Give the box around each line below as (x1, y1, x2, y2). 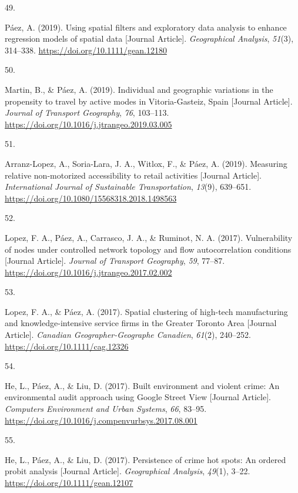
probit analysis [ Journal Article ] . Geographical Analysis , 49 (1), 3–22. (5, 465, 250, 477)
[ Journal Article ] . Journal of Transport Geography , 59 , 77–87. (5, 254, 225, 267)
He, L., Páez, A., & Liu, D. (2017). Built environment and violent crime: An (5, 379, 280, 391)
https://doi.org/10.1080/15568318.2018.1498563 (5, 192, 177, 204)
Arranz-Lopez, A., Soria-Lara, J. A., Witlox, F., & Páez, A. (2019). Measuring (5, 157, 287, 169)
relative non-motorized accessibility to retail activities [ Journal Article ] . (5, 169, 262, 181)
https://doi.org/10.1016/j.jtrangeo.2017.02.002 (5, 266, 172, 278)
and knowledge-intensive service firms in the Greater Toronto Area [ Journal (5, 317, 277, 329)
